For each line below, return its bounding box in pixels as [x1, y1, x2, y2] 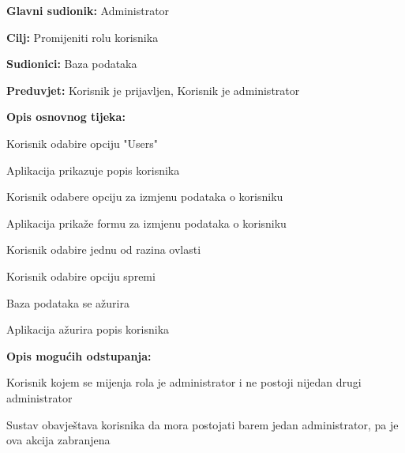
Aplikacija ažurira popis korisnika [6, 321, 170, 338]
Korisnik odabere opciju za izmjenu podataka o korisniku [6, 188, 283, 205]
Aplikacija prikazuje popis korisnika [6, 161, 180, 178]
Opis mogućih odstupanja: [6, 347, 152, 364]
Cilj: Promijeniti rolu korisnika [6, 28, 159, 45]
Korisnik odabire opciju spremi [6, 267, 156, 284]
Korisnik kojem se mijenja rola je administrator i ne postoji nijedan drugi [6, 374, 362, 391]
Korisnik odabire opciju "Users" [6, 134, 159, 151]
